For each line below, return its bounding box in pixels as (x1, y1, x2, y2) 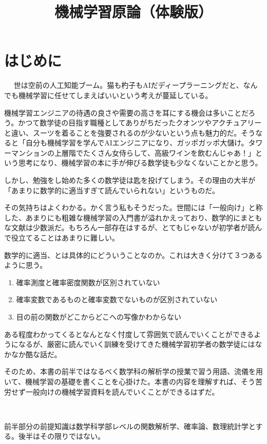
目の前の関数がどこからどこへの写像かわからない (16, 311, 181, 322)
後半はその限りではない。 (18, 431, 105, 441)
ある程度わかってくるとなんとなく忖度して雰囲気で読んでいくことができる (4, 328, 254, 339)
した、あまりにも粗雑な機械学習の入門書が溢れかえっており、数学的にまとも (4, 212, 262, 223)
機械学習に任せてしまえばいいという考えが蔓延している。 (18, 89, 213, 100)
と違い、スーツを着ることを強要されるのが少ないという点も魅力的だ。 (4, 127, 241, 138)
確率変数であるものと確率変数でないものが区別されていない (16, 294, 218, 305)
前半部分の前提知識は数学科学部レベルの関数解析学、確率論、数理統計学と (4, 420, 256, 431)
